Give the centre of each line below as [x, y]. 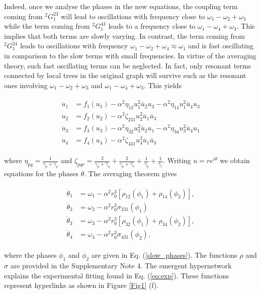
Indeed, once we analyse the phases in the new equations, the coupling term [121, 6]
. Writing [177, 160]
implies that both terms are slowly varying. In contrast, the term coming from [124, 35]
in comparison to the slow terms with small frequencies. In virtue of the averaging [130, 55]
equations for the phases [41, 173]
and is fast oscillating [221, 46]
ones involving [26, 85]
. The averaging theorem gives [130, 173]
